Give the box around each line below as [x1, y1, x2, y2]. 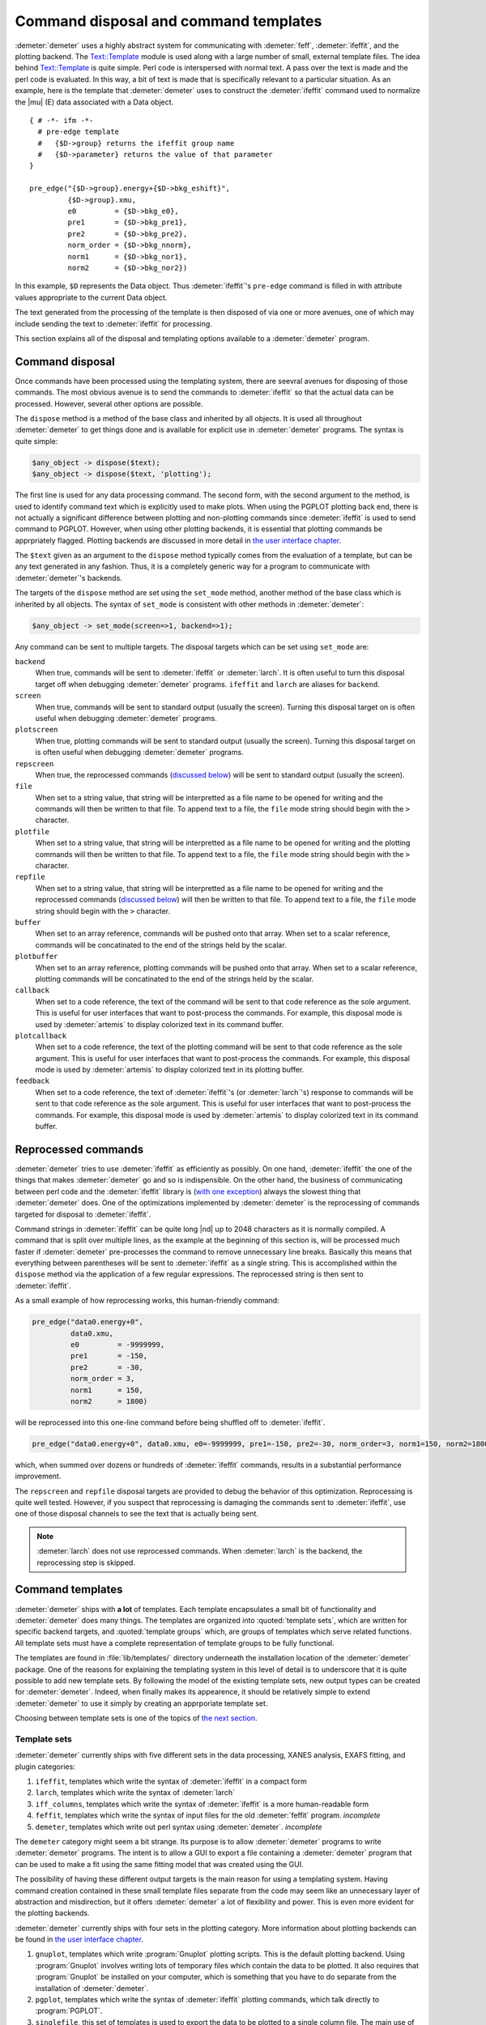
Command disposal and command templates [15, 12, 322, 30]
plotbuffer [15, 952, 58, 961]
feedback [15, 1076, 50, 1085]
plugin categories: [15, 1762, 76, 1771]
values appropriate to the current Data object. [15, 292, 168, 302]
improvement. [15, 1471, 62, 1481]
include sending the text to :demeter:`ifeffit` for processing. [15, 318, 212, 328]
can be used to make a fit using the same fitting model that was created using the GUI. [15, 1859, 304, 1869]
